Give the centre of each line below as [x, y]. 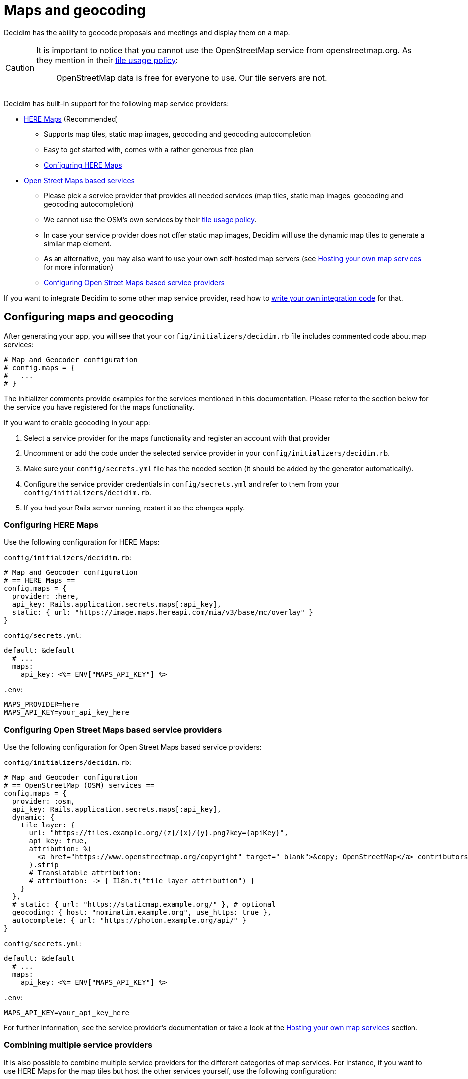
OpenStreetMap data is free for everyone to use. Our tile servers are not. [192, 78]
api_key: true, [58, 841]
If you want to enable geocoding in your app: [77, 422]
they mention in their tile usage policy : [107, 60]
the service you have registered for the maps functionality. [99, 407]
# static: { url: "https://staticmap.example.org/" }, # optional [144, 905]
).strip [44, 865]
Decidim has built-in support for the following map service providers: [117, 103]
